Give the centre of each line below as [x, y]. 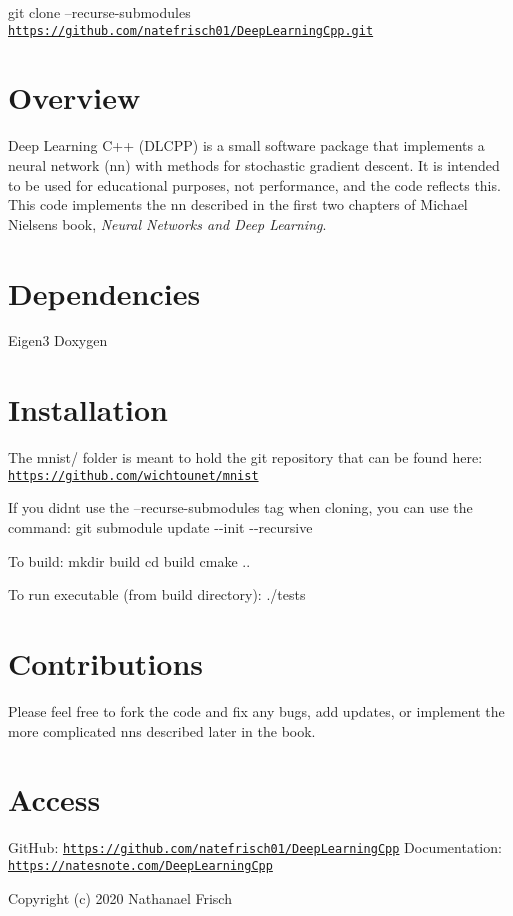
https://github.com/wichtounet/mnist [133, 475]
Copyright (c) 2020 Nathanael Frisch [120, 897]
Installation [88, 409]
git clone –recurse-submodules [99, 12]
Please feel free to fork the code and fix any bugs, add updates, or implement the [256, 710]
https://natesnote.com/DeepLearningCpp [140, 865]
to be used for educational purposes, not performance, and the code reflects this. [254, 184]
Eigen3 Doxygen [58, 340]
